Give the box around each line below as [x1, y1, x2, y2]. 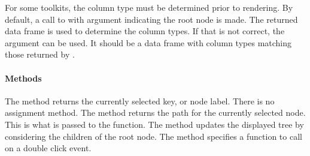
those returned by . [5, 48, 75, 61]
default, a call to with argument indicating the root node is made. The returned [5, 13, 298, 25]
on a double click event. [5, 142, 92, 154]
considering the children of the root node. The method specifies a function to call [5, 130, 302, 142]
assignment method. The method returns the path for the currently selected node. [5, 106, 306, 119]
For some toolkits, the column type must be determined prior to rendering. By [5, 1, 293, 13]
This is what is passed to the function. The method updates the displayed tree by [5, 118, 304, 130]
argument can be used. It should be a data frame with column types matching [5, 36, 292, 49]
